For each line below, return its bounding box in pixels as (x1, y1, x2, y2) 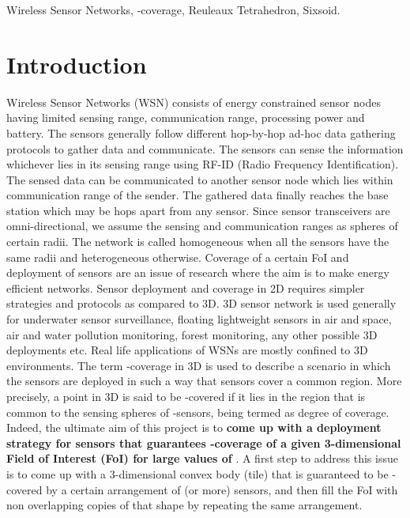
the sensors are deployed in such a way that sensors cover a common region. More (6, 372, 402, 389)
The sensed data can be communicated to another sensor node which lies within (6, 171, 393, 187)
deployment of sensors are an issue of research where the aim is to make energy (6, 264, 389, 281)
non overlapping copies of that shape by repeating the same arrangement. (6, 497, 363, 513)
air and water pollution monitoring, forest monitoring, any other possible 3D (6, 326, 378, 342)
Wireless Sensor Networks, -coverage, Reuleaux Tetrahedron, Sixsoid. (6, 2, 340, 17)
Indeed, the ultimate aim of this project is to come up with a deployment (6, 419, 382, 436)
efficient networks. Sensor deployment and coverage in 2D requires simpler (6, 279, 365, 296)
